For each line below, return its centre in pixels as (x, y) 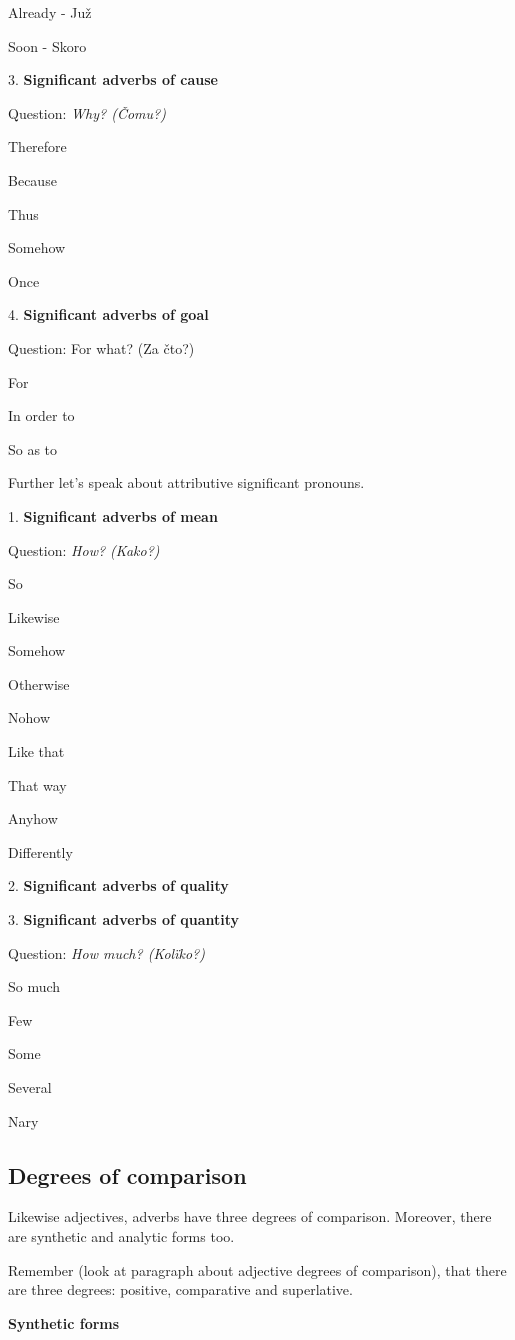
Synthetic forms (64, 1322)
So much (34, 986)
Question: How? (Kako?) (84, 549)
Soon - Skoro (47, 45)
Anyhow (33, 818)
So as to (33, 448)
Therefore (37, 146)
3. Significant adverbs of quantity (124, 919)
